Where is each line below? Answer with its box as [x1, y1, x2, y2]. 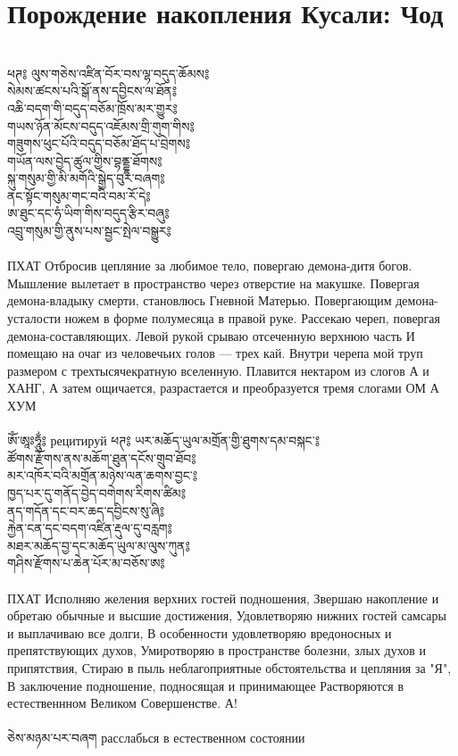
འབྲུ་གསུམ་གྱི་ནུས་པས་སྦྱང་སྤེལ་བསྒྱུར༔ [7, 221, 171, 240]
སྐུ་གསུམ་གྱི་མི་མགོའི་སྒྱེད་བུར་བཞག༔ [7, 169, 165, 187]
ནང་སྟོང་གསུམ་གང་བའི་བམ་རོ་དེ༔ [7, 186, 151, 204]
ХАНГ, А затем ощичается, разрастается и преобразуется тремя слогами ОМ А [7, 378, 439, 397]
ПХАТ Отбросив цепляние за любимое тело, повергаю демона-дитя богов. [7, 256, 412, 275]
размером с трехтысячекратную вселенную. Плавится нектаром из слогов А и [7, 361, 429, 379]
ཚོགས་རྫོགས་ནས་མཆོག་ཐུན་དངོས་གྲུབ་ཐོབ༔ [7, 448, 196, 467]
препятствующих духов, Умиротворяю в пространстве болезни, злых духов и [7, 641, 426, 660]
